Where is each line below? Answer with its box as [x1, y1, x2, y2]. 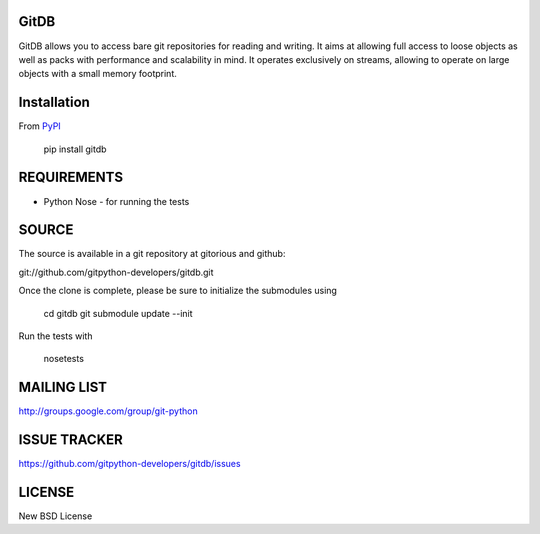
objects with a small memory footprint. [18, 68, 177, 80]
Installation [18, 94, 90, 111]
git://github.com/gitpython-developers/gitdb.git [18, 266, 214, 278]
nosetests [43, 353, 85, 365]
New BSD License [18, 510, 93, 522]
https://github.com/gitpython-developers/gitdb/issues [18, 458, 241, 470]
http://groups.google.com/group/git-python [18, 405, 199, 417]
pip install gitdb [43, 143, 107, 155]
